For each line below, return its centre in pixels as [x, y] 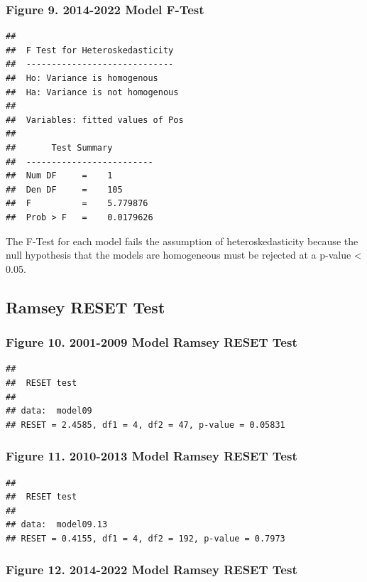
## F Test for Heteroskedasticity [90, 50]
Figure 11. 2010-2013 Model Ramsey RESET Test [152, 456]
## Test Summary [59, 147]
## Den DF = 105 [64, 189]
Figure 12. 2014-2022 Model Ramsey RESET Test [152, 570]
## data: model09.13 [57, 525]
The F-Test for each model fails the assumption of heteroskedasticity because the [182, 241]
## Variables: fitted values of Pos [95, 120]
